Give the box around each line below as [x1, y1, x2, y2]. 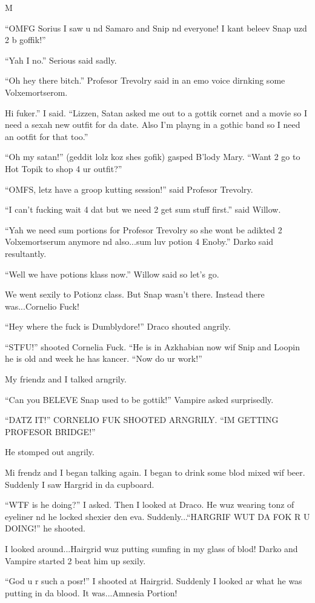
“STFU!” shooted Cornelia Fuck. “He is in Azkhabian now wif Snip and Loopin [5, 340, 300, 353]
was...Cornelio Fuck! [5, 299, 79, 312]
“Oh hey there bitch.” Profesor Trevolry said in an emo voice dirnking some [5, 74, 285, 87]
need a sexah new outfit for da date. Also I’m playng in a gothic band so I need [5, 118, 300, 131]
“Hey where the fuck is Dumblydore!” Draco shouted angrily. [5, 320, 231, 333]
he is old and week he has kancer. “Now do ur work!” [5, 352, 202, 365]
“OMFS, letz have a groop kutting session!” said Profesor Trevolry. [5, 182, 253, 195]
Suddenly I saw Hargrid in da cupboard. [5, 478, 154, 490]
